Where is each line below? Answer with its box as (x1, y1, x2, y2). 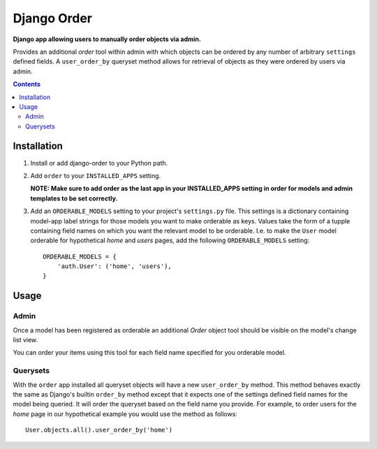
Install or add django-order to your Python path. (30, 159, 168, 167)
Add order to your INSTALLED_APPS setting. (30, 171, 161, 179)
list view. (13, 336, 38, 344)
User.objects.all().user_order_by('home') (25, 426, 173, 434)
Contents (13, 80, 41, 89)
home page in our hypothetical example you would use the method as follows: (13, 409, 237, 418)
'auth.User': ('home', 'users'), (57, 263, 172, 270)
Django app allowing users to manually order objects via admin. (13, 35, 202, 43)
